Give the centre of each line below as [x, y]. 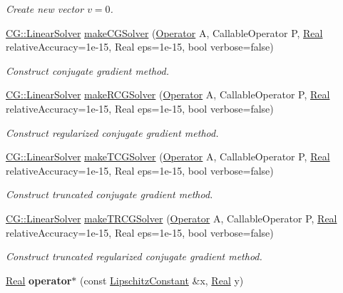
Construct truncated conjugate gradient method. [109, 194]
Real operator [39, 280]
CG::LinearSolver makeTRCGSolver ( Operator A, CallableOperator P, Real [171, 218]
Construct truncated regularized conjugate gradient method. [134, 256]
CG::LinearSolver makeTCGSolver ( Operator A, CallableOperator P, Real [168, 156]
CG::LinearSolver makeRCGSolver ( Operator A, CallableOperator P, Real [168, 94]
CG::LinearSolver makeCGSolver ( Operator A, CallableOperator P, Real [164, 32]
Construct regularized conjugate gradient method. [112, 132]
